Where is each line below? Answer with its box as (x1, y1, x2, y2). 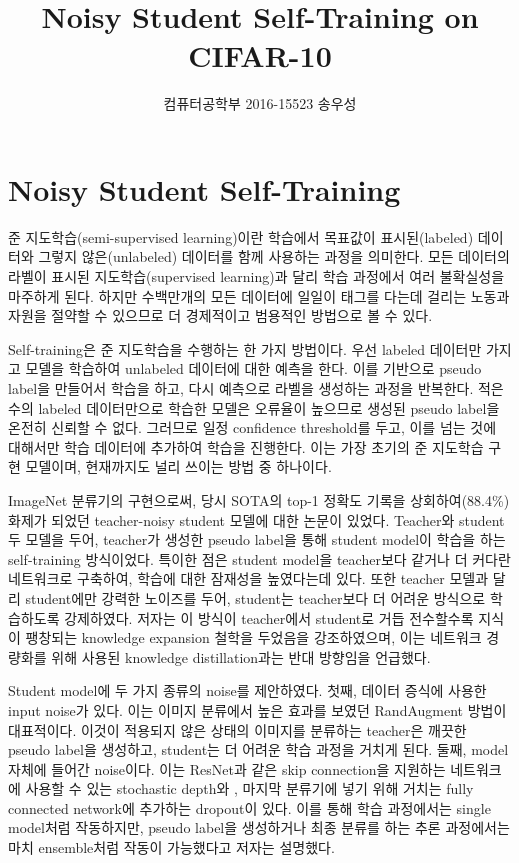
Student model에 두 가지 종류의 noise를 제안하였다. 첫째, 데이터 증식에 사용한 (8, 680, 487, 701)
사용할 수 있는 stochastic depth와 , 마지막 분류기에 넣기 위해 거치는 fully (25, 778, 474, 799)
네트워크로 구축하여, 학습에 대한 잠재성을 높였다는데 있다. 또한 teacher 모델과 (8, 568, 489, 589)
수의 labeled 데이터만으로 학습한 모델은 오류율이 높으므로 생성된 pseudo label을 (8, 397, 500, 418)
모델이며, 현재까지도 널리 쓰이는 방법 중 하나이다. (25, 456, 332, 477)
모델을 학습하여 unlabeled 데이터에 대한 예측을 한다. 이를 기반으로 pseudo (25, 358, 482, 379)
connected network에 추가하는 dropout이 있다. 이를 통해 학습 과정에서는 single (8, 797, 491, 818)
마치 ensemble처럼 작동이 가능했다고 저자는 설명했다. (8, 837, 335, 858)
